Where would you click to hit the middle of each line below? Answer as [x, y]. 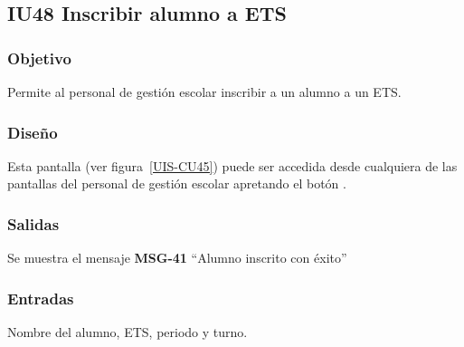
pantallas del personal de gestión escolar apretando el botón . [177, 183]
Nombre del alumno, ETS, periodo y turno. [128, 332]
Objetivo [39, 58]
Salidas [33, 223]
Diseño [33, 132]
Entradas [41, 298]
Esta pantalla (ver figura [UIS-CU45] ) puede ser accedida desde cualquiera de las [232, 165]
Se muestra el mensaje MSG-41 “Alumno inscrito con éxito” [177, 258]
